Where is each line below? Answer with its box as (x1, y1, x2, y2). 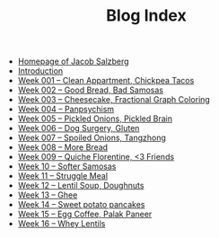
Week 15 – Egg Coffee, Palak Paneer (17, 208, 153, 220)
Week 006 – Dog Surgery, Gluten (17, 123, 140, 134)
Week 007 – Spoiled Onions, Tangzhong (17, 132, 166, 144)
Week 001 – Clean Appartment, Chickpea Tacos (17, 75, 195, 86)
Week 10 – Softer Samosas (17, 161, 117, 172)
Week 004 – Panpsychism (17, 104, 115, 115)
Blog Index (106, 5, 187, 26)
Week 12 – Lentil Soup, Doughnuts (17, 181, 145, 191)
